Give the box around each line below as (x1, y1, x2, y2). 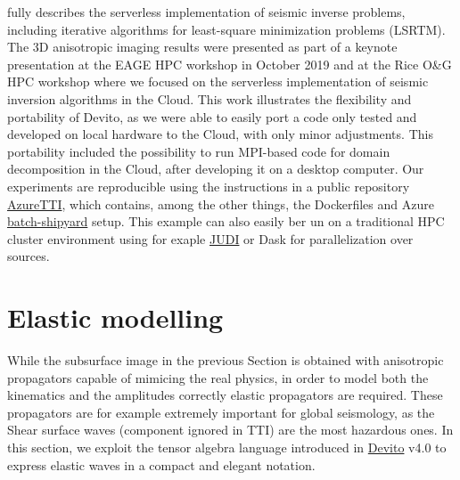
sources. (7, 247, 50, 265)
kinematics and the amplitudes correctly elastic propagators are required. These (7, 386, 443, 404)
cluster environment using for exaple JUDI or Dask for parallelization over (7, 229, 414, 248)
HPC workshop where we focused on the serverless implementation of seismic (7, 72, 429, 91)
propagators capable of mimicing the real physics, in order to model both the (7, 368, 429, 386)
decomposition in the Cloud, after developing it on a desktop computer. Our (7, 159, 424, 178)
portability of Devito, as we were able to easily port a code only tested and (7, 107, 417, 126)
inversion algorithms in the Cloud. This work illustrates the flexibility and (7, 89, 412, 108)
